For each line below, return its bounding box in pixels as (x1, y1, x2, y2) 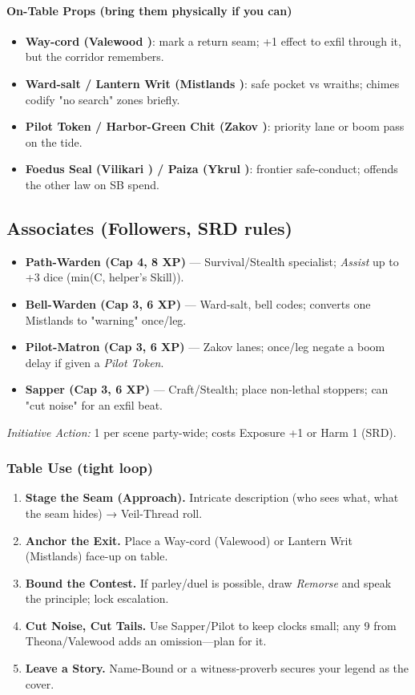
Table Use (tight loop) (6, 458, 154, 478)
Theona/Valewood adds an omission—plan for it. (25, 632, 267, 649)
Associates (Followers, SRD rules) (6, 215, 292, 240)
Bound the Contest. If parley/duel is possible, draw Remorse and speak (25, 574, 392, 591)
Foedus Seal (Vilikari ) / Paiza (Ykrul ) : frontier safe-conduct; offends (25, 160, 398, 177)
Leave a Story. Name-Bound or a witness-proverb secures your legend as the (25, 660, 409, 677)
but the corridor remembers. (25, 48, 164, 65)
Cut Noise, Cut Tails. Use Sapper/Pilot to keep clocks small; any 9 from (25, 616, 397, 633)
